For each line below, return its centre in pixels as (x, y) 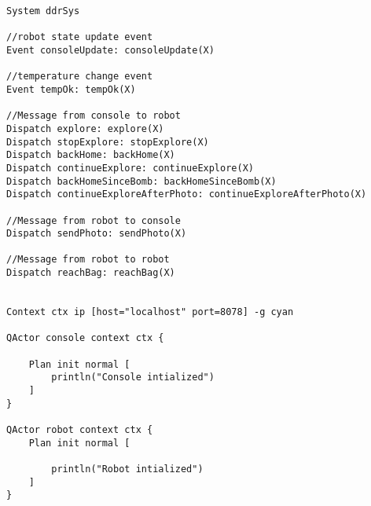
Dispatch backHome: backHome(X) (91, 155)
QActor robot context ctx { (80, 430)
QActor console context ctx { (85, 338)
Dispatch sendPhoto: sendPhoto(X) (97, 234)
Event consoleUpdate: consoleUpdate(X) (110, 50)
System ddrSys (43, 11)
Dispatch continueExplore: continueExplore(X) (130, 168)
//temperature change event (80, 77)
